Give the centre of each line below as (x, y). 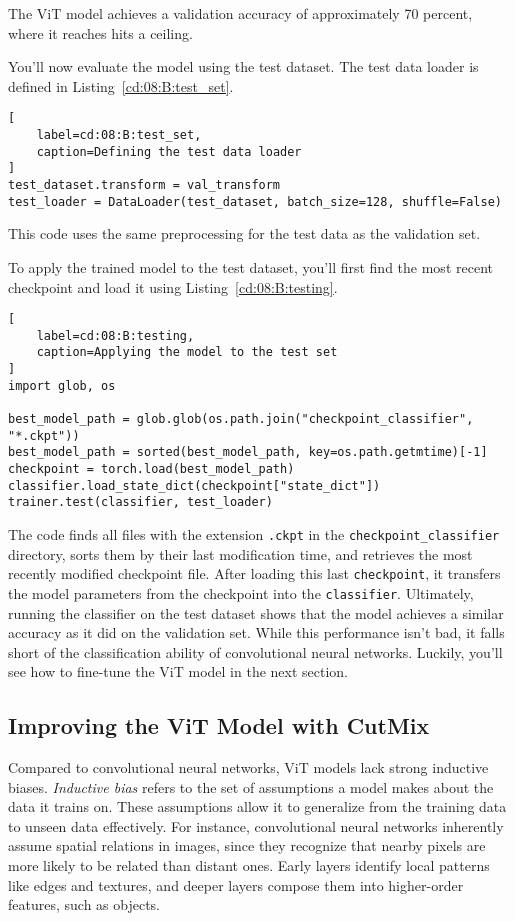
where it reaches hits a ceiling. (100, 32)
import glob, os (62, 385)
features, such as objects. (84, 904)
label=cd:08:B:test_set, (119, 135)
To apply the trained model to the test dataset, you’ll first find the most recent (250, 266)
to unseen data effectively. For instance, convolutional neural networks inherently (256, 825)
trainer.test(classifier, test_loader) (140, 502)
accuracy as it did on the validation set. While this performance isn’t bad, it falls (256, 632)
